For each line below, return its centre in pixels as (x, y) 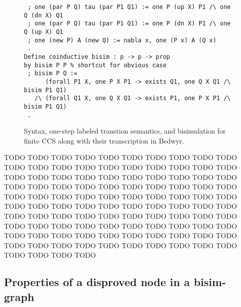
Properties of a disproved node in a (97, 282)
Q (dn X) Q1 (44, 15)
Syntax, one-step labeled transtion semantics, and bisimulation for (125, 131)
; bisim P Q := (53, 74)
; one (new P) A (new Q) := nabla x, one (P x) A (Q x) (122, 40)
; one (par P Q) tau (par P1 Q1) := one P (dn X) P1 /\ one (129, 24)
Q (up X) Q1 (44, 32)
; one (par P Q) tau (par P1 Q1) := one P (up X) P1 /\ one (129, 7)
